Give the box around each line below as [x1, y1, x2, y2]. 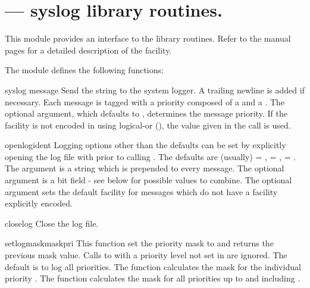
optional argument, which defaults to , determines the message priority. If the [5, 107, 287, 120]
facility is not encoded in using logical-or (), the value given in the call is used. [5, 118, 291, 131]
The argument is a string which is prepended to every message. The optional [5, 162, 284, 174]
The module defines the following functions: [5, 64, 164, 76]
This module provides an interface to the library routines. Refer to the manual [5, 32, 291, 45]
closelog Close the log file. [5, 217, 99, 229]
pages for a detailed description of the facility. [5, 43, 172, 56]
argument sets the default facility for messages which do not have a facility [5, 185, 278, 198]
